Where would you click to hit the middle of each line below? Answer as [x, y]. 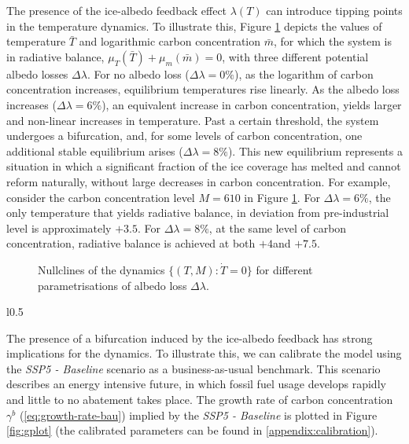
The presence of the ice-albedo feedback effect [117, 10]
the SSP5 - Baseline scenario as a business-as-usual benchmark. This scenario [193, 368]
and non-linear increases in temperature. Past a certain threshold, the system [193, 120]
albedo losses [37, 73]
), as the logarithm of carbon [304, 73]
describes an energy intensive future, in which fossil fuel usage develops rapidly [196, 384]
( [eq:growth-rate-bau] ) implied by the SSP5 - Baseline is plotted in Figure [198, 415]
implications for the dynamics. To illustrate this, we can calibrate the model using [204, 353]
